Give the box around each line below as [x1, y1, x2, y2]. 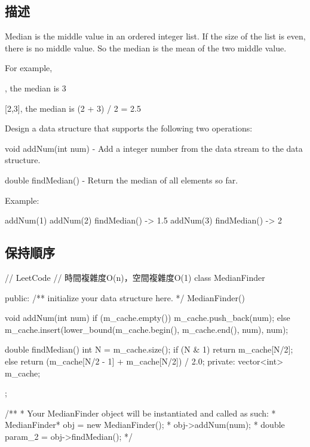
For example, [5, 62, 53, 74]
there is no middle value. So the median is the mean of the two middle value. [5, 41, 287, 54]
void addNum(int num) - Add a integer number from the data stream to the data [5, 142, 303, 154]
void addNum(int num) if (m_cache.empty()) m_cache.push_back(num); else [5, 311, 290, 324]
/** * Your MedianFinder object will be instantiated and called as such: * [5, 406, 276, 419]
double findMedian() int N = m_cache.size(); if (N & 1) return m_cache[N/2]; [5, 343, 293, 356]
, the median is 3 [5, 81, 66, 94]
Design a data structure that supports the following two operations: [5, 122, 253, 134]
